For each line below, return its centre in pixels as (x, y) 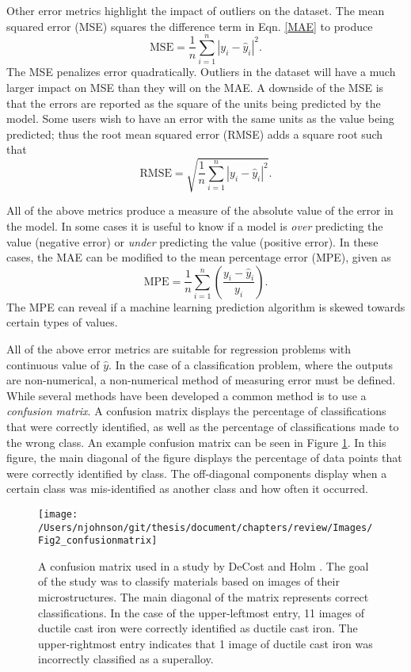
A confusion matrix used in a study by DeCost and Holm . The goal (204, 565)
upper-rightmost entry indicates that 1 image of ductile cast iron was (205, 643)
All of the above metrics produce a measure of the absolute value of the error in (200, 210)
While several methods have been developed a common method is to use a (186, 395)
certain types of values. (62, 322)
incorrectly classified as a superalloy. (126, 659)
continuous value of (53, 364)
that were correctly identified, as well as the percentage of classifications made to (203, 426)
